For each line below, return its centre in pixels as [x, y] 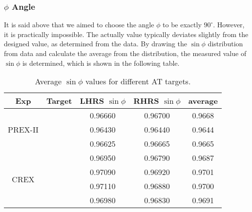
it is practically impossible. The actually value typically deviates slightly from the [126, 34]
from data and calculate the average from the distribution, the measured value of [125, 53]
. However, [229, 25]
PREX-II [23, 130]
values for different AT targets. [138, 81]
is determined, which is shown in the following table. [101, 63]
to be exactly [182, 25]
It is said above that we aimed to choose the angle [79, 25]
